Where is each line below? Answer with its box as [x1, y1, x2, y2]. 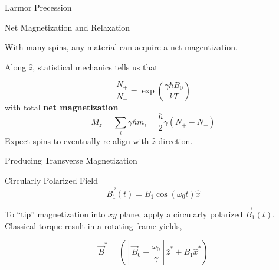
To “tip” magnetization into [5, 207, 106, 220]
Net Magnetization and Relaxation [5, 21, 130, 33]
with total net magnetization [5, 101, 119, 113]
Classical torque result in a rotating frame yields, [5, 219, 182, 232]
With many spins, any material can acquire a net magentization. [5, 41, 238, 53]
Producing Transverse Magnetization [5, 154, 137, 167]
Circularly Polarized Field [5, 174, 99, 186]
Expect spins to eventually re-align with [5, 134, 149, 147]
